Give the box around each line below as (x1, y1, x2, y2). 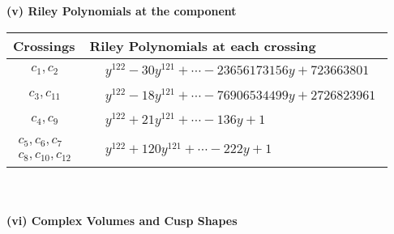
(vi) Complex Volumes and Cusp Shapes (6, 211, 238, 228)
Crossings (13, 36, 75, 55)
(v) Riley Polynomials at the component (6, 2, 237, 19)
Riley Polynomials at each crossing (89, 36, 316, 55)
